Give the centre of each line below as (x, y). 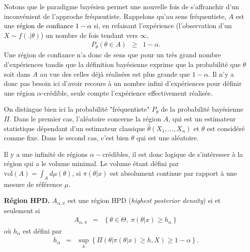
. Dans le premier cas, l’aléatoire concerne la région (85, 118)
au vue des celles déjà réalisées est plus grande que (115, 74)
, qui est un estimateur (202, 118)
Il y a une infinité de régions (46, 154)
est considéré (226, 128)
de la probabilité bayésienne (202, 109)
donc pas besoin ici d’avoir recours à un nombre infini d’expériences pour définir (123, 83)
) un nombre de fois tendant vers (89, 35)
